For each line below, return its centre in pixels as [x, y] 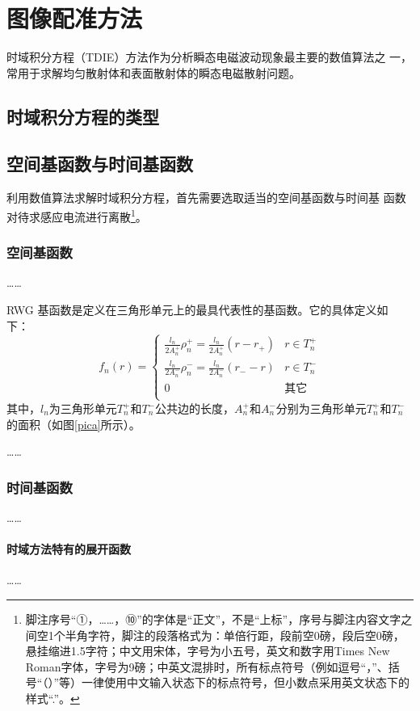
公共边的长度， [195, 408]
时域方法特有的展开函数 [69, 549]
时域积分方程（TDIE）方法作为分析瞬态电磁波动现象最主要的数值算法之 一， [210, 57]
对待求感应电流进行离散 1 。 [77, 215]
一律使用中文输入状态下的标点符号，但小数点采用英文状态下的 [246, 682]
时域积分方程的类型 [83, 116]
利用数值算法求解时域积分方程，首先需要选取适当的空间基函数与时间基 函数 [206, 198]
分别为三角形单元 [321, 408]
